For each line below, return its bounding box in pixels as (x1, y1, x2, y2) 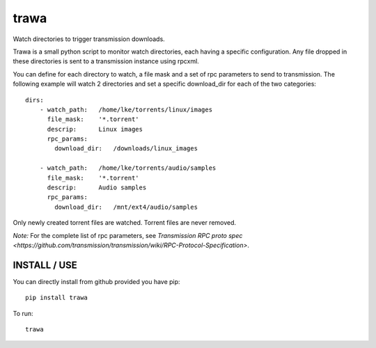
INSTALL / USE (13, 259, 78, 271)
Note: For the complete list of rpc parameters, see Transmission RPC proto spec (13, 231, 243, 239)
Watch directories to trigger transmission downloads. (13, 35, 165, 43)
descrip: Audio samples (47, 184, 147, 191)
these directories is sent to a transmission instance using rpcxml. (13, 57, 200, 65)
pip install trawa (25, 294, 88, 302)
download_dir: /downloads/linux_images (54, 145, 198, 152)
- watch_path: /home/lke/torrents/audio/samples (39, 164, 217, 172)
